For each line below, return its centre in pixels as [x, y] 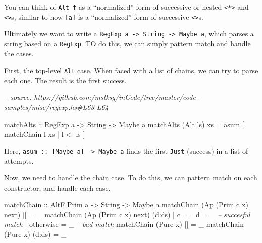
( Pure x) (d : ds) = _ [35, 234]
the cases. [19, 53]
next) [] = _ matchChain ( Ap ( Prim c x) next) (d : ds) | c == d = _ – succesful [127, 214]
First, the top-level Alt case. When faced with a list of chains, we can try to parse [131, 70]
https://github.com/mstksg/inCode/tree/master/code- [116, 97]
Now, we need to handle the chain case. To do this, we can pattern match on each [131, 178]
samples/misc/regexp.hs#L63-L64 [56, 107]
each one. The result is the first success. [65, 80]
